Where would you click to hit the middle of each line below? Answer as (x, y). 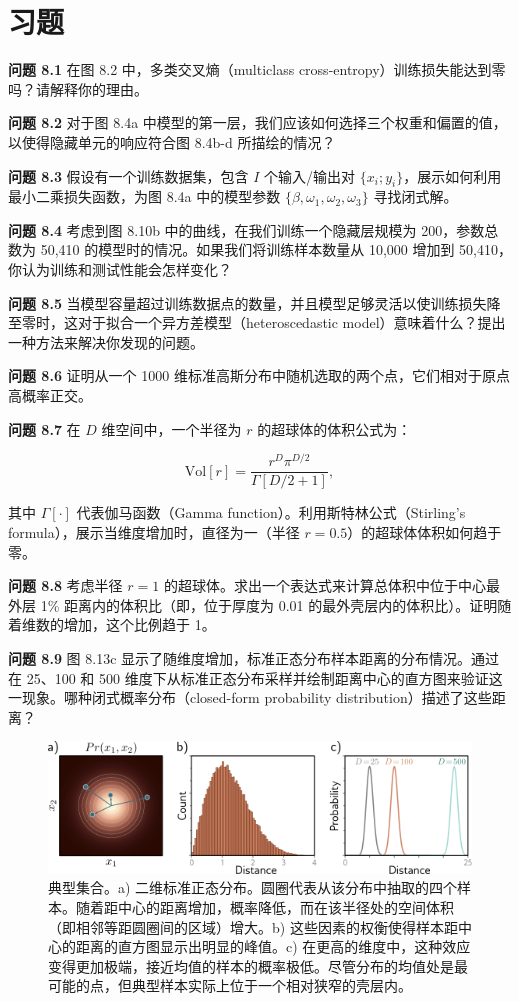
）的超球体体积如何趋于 (424, 531)
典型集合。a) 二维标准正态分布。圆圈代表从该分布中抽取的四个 (253, 887)
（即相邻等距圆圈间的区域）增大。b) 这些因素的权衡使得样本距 (253, 926)
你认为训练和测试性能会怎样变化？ (120, 269)
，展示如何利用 (452, 175)
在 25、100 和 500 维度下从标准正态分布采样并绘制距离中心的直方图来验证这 (255, 677)
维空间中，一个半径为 (171, 428)
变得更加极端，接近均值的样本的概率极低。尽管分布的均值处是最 (258, 965)
